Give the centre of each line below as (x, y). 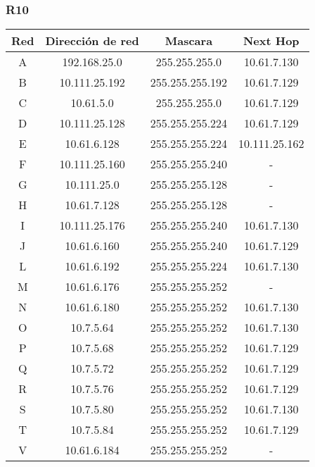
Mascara (189, 41)
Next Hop (271, 41)
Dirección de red (92, 41)
